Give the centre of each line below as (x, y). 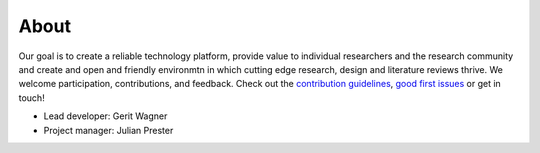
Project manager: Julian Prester (108, 130)
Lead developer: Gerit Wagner (105, 116)
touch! (31, 97)
